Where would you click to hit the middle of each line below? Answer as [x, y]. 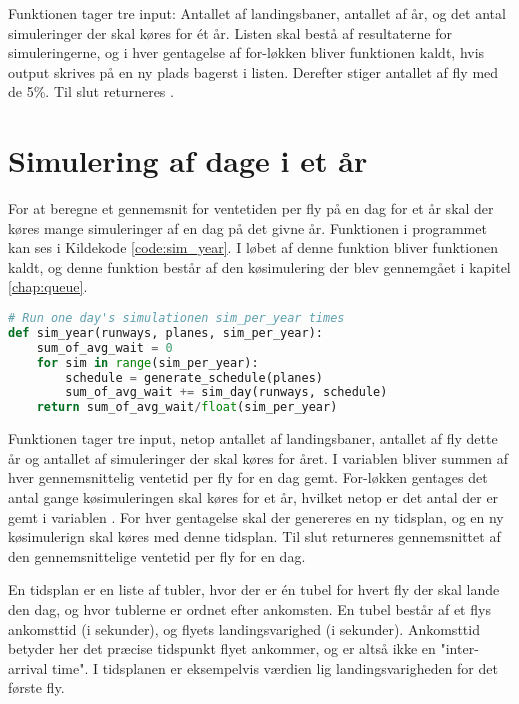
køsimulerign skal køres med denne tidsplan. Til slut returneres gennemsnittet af [254, 536]
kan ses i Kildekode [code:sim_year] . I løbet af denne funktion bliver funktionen [253, 247]
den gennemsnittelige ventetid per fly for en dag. [157, 555]
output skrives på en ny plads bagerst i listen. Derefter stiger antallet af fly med [253, 71]
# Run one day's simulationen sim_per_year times [176, 318]
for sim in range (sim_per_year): [147, 362]
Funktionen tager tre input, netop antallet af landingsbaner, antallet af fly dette [253, 438]
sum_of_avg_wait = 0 [104, 347]
